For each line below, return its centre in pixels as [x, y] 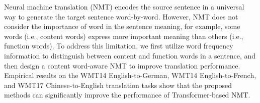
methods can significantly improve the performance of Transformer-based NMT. [127, 95]
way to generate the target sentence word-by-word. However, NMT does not [121, 16]
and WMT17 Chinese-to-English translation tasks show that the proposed [118, 85]
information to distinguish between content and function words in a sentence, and [130, 55]
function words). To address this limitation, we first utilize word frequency [119, 46]
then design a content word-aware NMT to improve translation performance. [122, 65]
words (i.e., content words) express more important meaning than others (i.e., [124, 36]
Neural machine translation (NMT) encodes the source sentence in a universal [124, 6]
